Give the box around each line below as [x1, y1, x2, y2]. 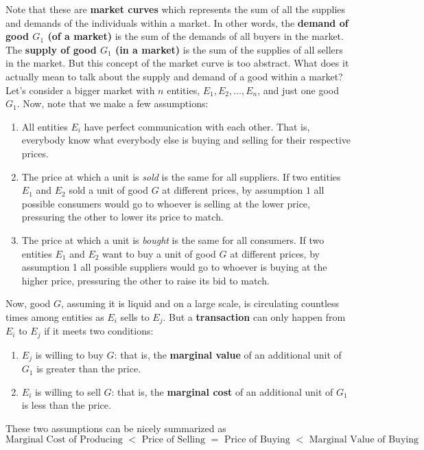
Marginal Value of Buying [309, 434, 419, 445]
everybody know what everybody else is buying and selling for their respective [21, 133, 351, 147]
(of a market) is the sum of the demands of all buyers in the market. [47, 29, 344, 43]
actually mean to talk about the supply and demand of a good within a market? [5, 69, 343, 83]
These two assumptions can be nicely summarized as [5, 421, 226, 436]
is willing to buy [35, 347, 104, 361]
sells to [120, 309, 150, 324]
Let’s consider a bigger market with [5, 82, 155, 97]
